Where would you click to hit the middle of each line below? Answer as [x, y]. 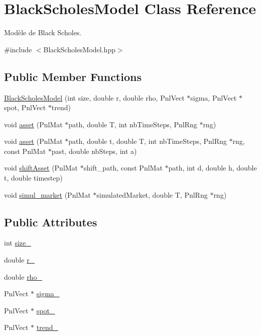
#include [18, 49]
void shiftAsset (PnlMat [41, 168]
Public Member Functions [73, 76]
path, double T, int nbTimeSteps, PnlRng [133, 124]
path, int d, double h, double [213, 168]
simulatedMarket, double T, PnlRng [152, 194]
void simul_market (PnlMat [47, 194]
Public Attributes [51, 222]
